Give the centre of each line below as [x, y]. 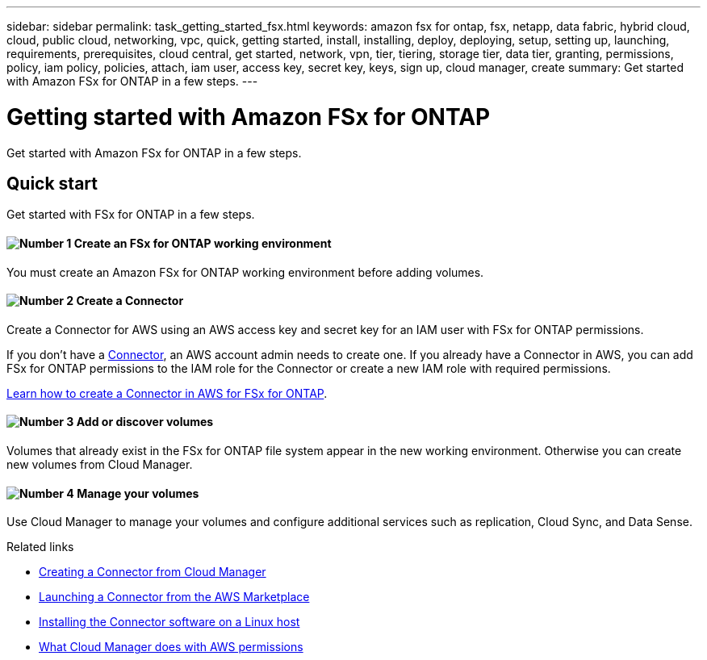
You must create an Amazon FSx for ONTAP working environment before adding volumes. [245, 272]
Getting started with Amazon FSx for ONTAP [249, 117]
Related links [40, 547]
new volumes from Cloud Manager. [100, 464]
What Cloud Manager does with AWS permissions [171, 647]
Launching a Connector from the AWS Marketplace [174, 597]
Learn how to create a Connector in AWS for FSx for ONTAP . [167, 393]
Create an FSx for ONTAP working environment [203, 243]
